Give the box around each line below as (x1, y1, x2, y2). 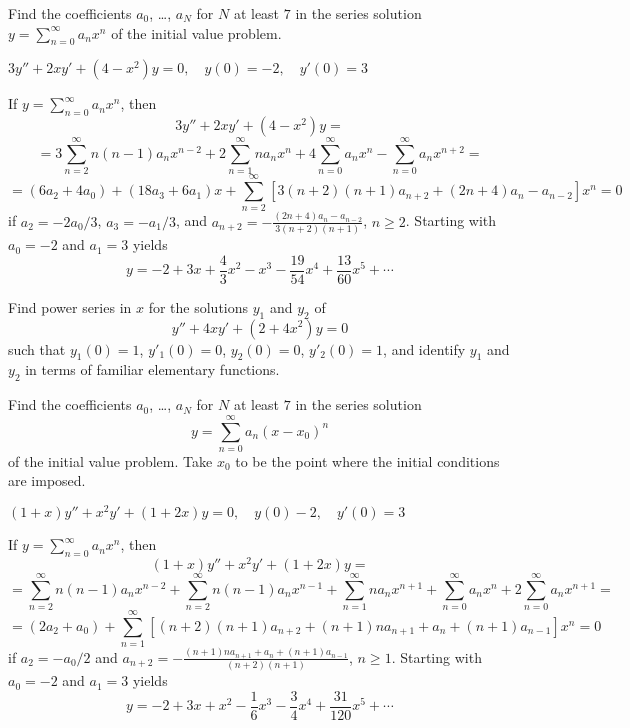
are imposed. (8, 470, 86, 491)
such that (8, 338, 66, 359)
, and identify (383, 338, 466, 359)
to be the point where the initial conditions (235, 450, 500, 471)
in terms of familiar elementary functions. (25, 359, 280, 380)
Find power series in (8, 296, 132, 317)
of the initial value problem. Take (8, 450, 213, 471)
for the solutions (148, 296, 249, 317)
